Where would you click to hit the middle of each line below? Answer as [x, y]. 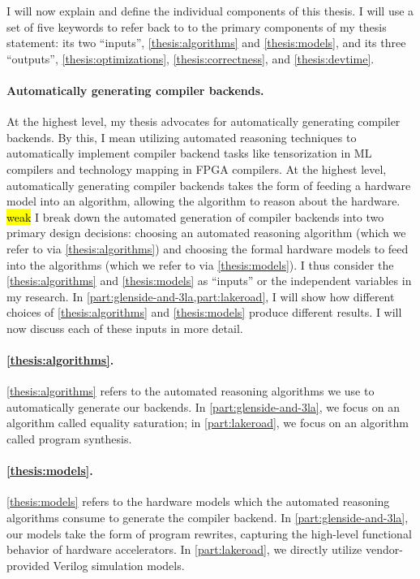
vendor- [384, 549]
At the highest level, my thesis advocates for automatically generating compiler [204, 121]
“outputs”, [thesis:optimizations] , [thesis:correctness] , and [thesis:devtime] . [191, 58]
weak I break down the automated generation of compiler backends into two [195, 216]
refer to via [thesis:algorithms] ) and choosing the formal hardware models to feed [208, 248]
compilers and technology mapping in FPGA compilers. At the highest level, [197, 169]
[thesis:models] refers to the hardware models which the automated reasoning [198, 501]
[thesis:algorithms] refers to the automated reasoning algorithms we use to [191, 391]
